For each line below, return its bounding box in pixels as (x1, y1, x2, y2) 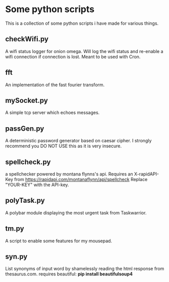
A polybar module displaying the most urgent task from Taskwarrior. (5, 209, 147, 215)
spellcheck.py (5, 157, 51, 166)
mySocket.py (5, 96, 48, 104)
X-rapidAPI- (134, 171, 159, 177)
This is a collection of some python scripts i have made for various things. (5, 20, 159, 26)
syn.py (5, 252, 28, 261)
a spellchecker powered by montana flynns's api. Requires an (5, 171, 133, 177)
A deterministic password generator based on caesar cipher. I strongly (5, 138, 152, 144)
